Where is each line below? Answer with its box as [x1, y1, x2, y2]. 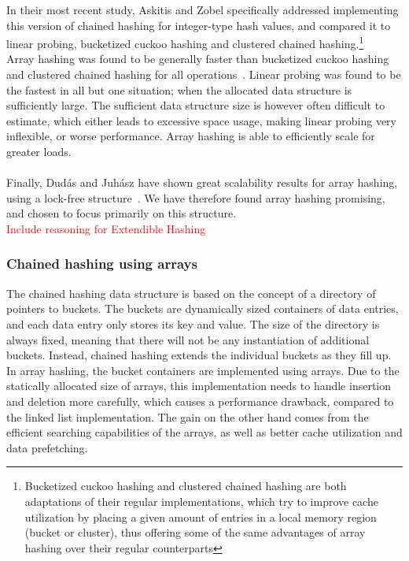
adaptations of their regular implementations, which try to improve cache [24, 492, 378, 509]
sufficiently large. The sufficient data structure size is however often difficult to [6, 97, 385, 113]
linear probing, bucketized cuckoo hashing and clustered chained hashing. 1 [6, 33, 364, 51]
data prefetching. [6, 439, 88, 455]
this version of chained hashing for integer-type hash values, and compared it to [6, 17, 391, 33]
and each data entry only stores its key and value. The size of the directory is [6, 315, 380, 332]
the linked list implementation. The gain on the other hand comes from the [6, 408, 369, 425]
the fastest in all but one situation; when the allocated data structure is [6, 81, 352, 98]
